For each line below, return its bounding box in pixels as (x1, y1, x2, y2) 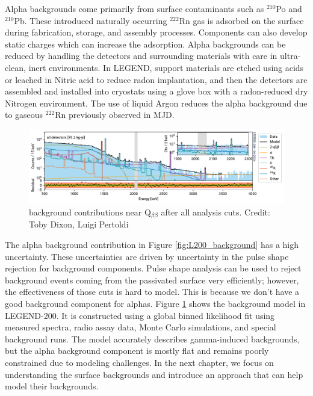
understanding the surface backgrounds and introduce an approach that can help (5, 368, 303, 380)
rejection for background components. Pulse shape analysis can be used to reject (5, 262, 302, 274)
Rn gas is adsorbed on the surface (179, 14, 304, 26)
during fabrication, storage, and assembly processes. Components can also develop (5, 26, 308, 39)
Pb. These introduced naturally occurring (14, 14, 167, 26)
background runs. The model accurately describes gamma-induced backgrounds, (5, 332, 300, 345)
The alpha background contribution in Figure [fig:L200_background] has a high (5, 238, 299, 250)
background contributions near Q (29, 205, 151, 218)
